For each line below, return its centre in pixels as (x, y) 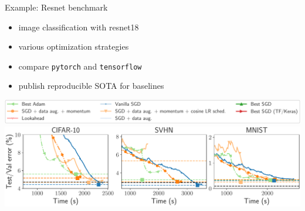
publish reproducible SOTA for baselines (91, 86)
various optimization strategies (74, 46)
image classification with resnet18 (79, 27)
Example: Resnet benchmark (56, 7)
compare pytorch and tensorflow (80, 66)
